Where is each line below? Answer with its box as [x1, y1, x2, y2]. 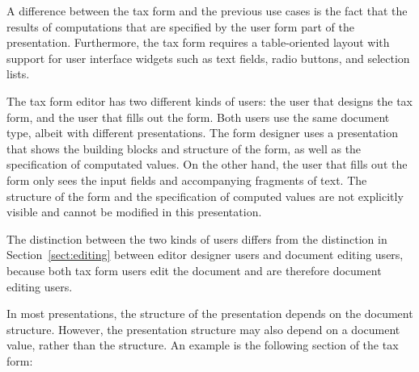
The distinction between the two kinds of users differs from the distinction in [6, 230, 387, 247]
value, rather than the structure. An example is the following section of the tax [6, 336, 399, 353]
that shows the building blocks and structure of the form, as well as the [6, 140, 362, 157]
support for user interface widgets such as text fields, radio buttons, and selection [6, 49, 410, 66]
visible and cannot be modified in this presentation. [6, 203, 262, 220]
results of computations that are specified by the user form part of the [6, 18, 354, 35]
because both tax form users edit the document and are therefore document [6, 261, 382, 278]
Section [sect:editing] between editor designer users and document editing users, [6, 246, 404, 263]
